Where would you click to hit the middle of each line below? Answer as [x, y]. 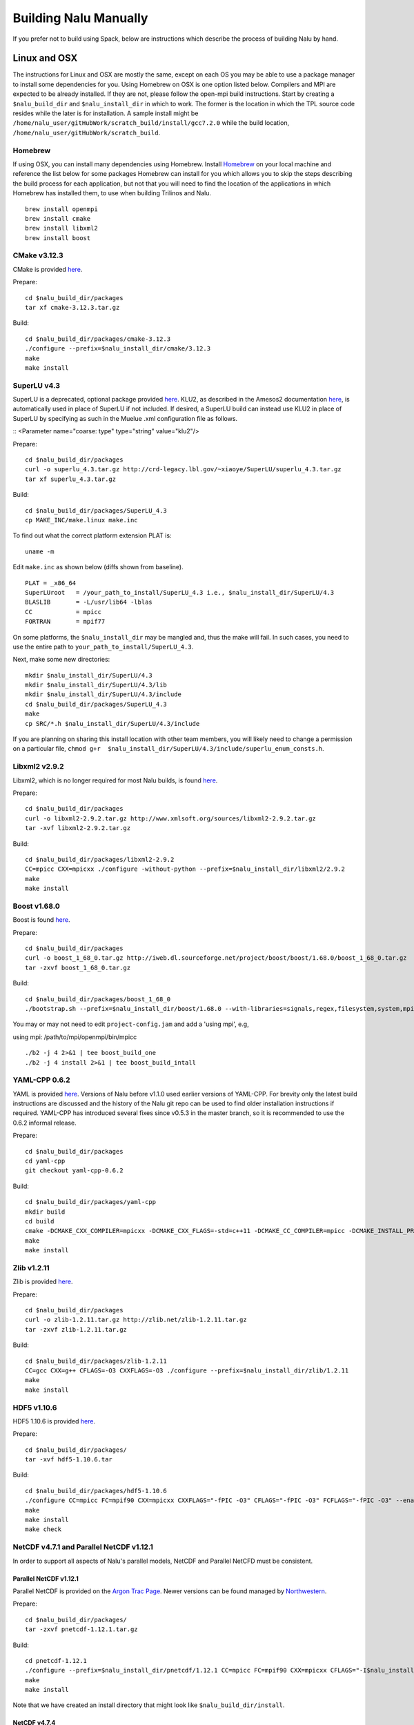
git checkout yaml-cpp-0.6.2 [74, 1171]
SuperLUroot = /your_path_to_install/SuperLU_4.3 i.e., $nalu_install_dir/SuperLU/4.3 [180, 592]
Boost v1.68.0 [36, 906]
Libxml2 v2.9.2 [38, 767]
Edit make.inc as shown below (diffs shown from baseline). [98, 567]
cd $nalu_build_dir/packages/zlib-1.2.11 [96, 1361]
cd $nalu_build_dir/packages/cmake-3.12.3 [98, 339]
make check [43, 1529]
